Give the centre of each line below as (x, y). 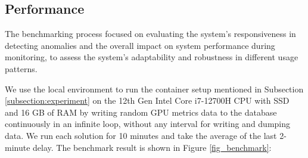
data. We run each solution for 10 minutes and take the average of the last (141, 135)
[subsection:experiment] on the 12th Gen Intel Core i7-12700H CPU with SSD (147, 100)
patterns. (21, 68)
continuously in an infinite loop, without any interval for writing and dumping (148, 124)
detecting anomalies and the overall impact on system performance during (140, 45)
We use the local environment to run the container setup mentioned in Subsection (154, 89)
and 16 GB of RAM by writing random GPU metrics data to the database (141, 112)
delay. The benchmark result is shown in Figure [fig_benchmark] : (152, 147)
